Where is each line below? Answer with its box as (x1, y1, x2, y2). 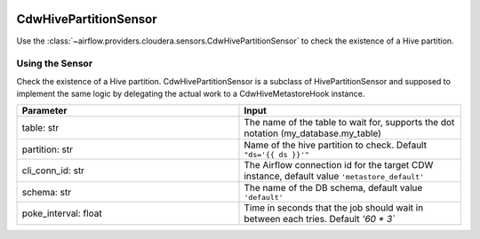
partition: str (21, 143, 74, 155)
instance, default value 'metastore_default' (244, 170, 425, 182)
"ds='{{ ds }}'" (244, 150, 310, 160)
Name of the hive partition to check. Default (244, 139, 427, 151)
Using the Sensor (16, 58, 93, 70)
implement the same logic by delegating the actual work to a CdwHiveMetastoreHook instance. (16, 89, 365, 100)
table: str (21, 122, 60, 134)
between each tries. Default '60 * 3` (244, 213, 396, 226)
